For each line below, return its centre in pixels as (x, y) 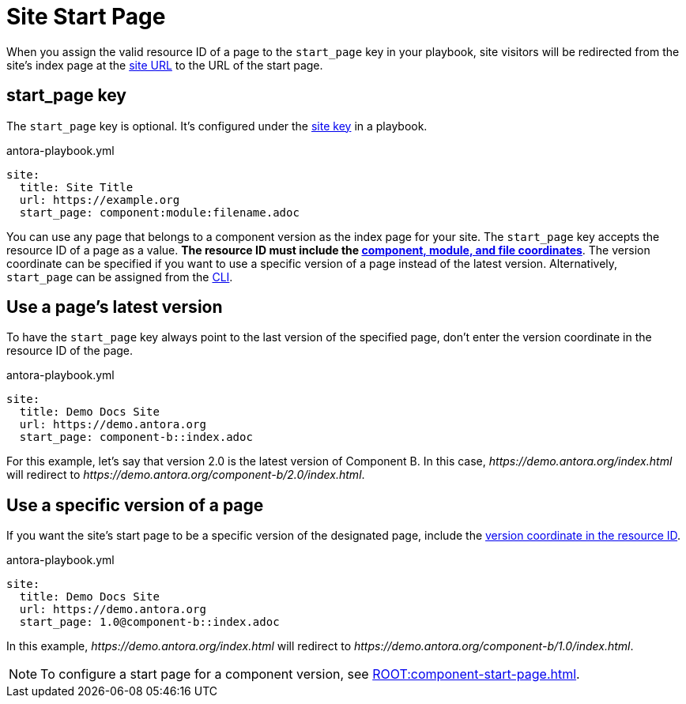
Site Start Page (86, 17)
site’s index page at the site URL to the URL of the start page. (165, 65)
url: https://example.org (100, 200)
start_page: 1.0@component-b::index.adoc (149, 622)
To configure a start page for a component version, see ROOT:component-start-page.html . (310, 674)
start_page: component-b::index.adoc (136, 437)
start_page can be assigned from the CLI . (120, 277)
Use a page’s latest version (115, 307)
